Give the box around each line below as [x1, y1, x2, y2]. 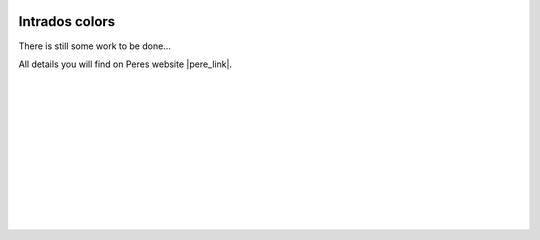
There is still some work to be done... [18, 40, 172, 52]
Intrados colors [18, 13, 116, 30]
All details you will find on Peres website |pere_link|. [18, 58, 233, 70]
